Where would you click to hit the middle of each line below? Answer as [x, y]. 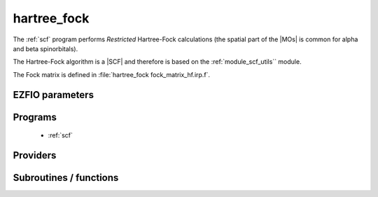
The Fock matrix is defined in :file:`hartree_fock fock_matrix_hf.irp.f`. [111, 74]
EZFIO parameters [54, 95]
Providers [35, 155]
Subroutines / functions [66, 178]
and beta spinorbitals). [45, 48]
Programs [35, 117]
